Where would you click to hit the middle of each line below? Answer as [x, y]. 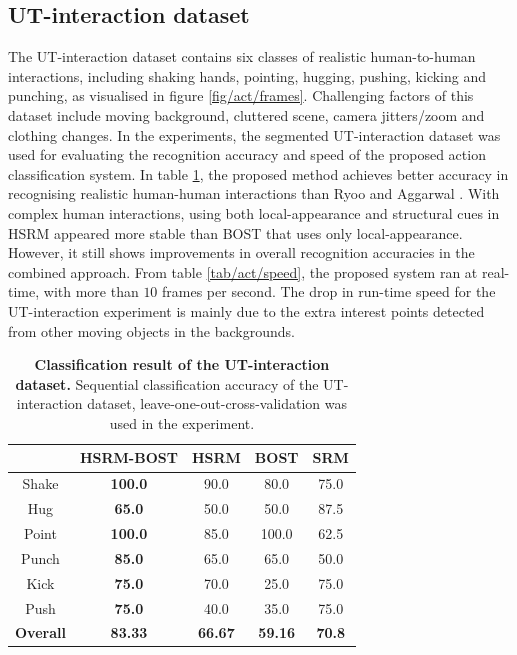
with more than [91, 291]
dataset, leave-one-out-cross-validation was [217, 403]
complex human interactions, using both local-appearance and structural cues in [254, 212]
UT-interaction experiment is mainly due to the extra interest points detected [246, 310]
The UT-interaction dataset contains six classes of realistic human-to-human [242, 56]
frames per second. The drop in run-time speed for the [329, 291]
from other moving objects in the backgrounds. [151, 330]
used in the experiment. [182, 422]
